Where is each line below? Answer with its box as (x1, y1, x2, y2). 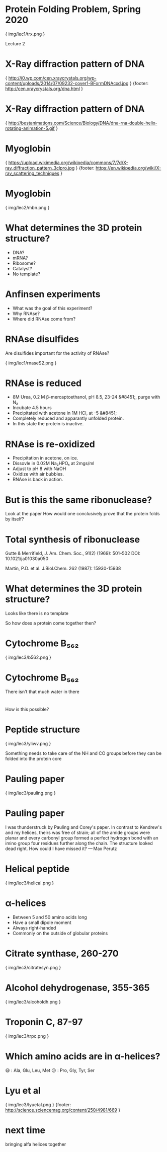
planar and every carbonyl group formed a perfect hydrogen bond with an (5, 835, 158, 841)
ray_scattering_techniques (5, 170, 59, 176)
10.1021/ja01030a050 (5, 556, 49, 562)
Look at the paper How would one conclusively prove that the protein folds (5, 511, 160, 517)
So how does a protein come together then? (5, 620, 97, 626)
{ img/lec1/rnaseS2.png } (5, 360, 57, 366)
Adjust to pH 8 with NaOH (12, 466, 66, 472)
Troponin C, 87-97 (5, 1017, 83, 1028)
